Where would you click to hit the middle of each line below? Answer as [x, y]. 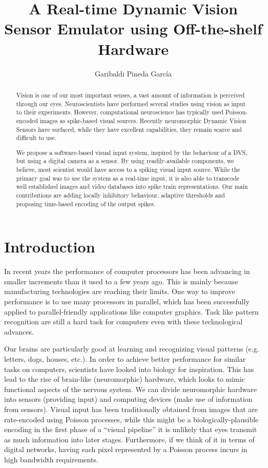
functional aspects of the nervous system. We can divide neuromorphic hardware [130, 389]
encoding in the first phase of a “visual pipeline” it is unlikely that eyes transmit [131, 429]
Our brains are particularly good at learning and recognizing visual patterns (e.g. [132, 349]
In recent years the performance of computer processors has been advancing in [127, 271]
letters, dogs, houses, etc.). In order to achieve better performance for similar [125, 359]
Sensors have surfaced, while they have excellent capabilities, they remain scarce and [129, 129]
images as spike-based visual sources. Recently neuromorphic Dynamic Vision [143, 120]
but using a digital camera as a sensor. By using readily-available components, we [125, 161]
